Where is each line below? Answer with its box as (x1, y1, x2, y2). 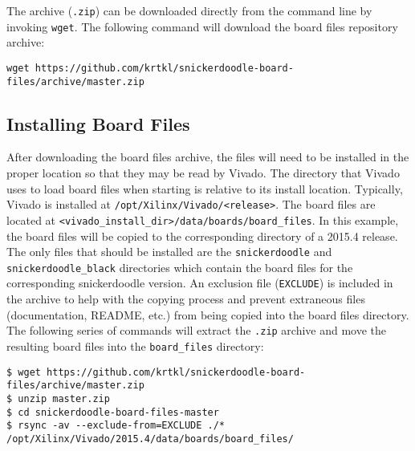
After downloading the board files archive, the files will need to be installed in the (6, 148, 409, 165)
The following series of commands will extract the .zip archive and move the (6, 322, 387, 339)
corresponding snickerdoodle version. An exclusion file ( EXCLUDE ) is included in (6, 274, 393, 291)
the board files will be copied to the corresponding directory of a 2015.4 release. (6, 227, 398, 244)
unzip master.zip (18, 392, 110, 404)
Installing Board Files (6, 111, 190, 136)
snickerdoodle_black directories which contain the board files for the (6, 258, 353, 275)
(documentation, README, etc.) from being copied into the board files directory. (6, 306, 409, 323)
